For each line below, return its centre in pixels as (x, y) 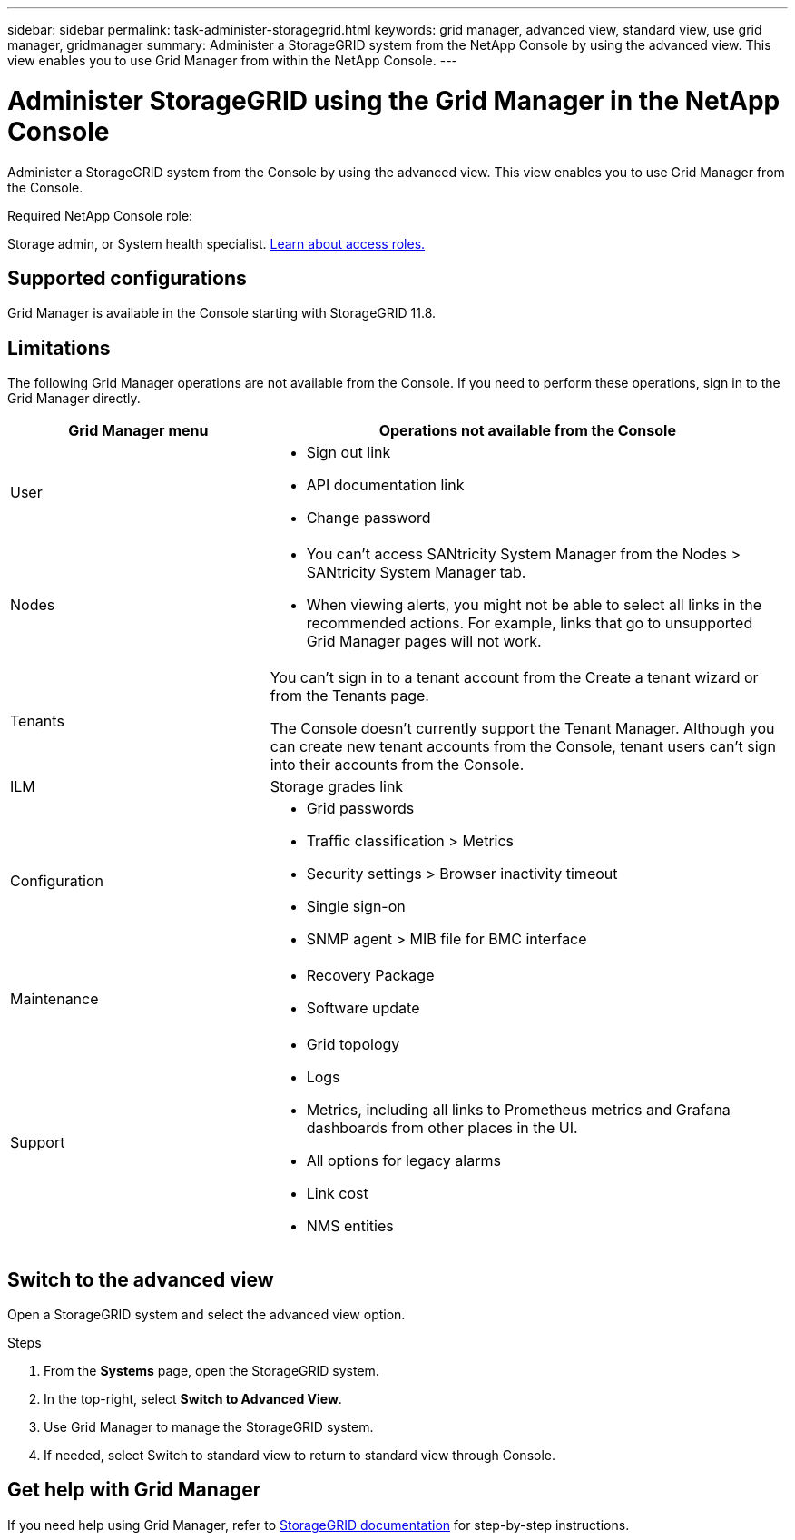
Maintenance (54, 999)
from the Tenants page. (349, 696)
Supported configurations (127, 278)
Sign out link (348, 453)
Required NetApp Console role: (100, 215)
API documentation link (385, 485)
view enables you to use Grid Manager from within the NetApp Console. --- (233, 60)
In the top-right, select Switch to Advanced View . (193, 1399)
